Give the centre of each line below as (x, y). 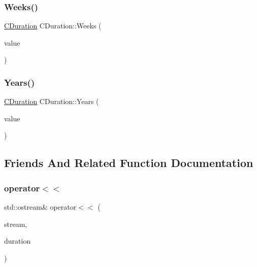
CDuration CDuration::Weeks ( (53, 26)
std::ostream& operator (40, 207)
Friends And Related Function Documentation (129, 163)
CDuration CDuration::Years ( (52, 101)
